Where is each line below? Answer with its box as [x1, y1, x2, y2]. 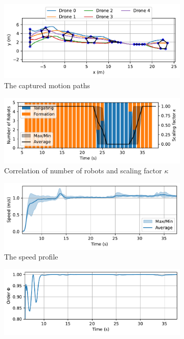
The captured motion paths [4, 79, 90, 90]
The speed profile [4, 251, 58, 262]
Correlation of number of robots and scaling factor [4, 165, 162, 176]
